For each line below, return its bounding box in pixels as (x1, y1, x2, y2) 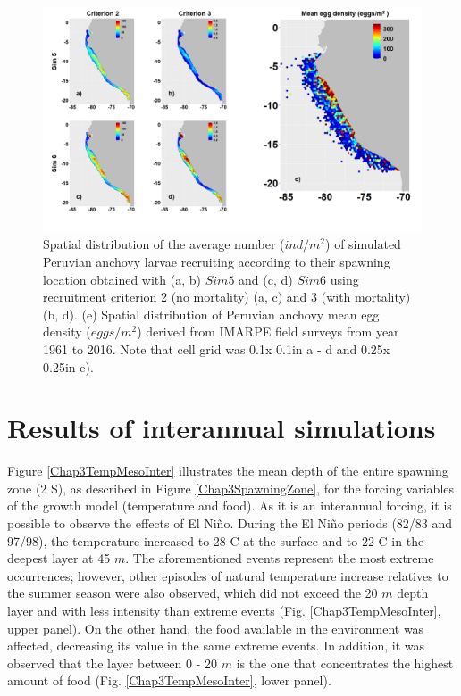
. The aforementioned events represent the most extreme (125, 549, 434, 568)
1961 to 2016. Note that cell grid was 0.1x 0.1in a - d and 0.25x (43, 339, 390, 358)
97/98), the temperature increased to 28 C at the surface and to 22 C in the (7, 531, 424, 550)
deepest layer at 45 (7, 549, 111, 568)
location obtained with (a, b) (43, 269, 201, 288)
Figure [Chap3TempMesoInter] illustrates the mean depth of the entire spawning (7, 461, 448, 480)
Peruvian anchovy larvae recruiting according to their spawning (43, 252, 390, 270)
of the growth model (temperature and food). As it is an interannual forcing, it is (7, 496, 452, 515)
